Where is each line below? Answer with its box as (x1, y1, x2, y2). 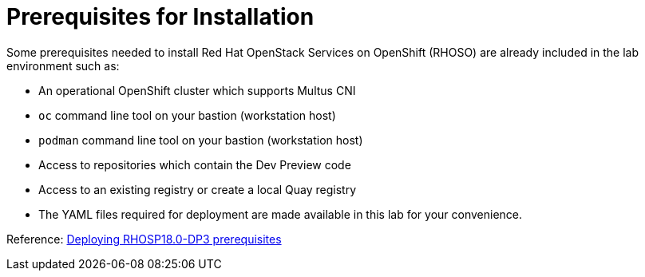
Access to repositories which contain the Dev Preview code (38, 157, 351, 172)
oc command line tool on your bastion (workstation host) (38, 108, 336, 122)
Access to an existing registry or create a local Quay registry (38, 182, 357, 196)
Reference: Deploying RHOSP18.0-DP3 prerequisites (6, 231, 282, 246)
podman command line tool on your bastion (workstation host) (38, 133, 363, 147)
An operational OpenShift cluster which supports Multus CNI (38, 83, 356, 97)
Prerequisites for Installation (6, 3, 315, 30)
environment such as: (6, 58, 120, 73)
